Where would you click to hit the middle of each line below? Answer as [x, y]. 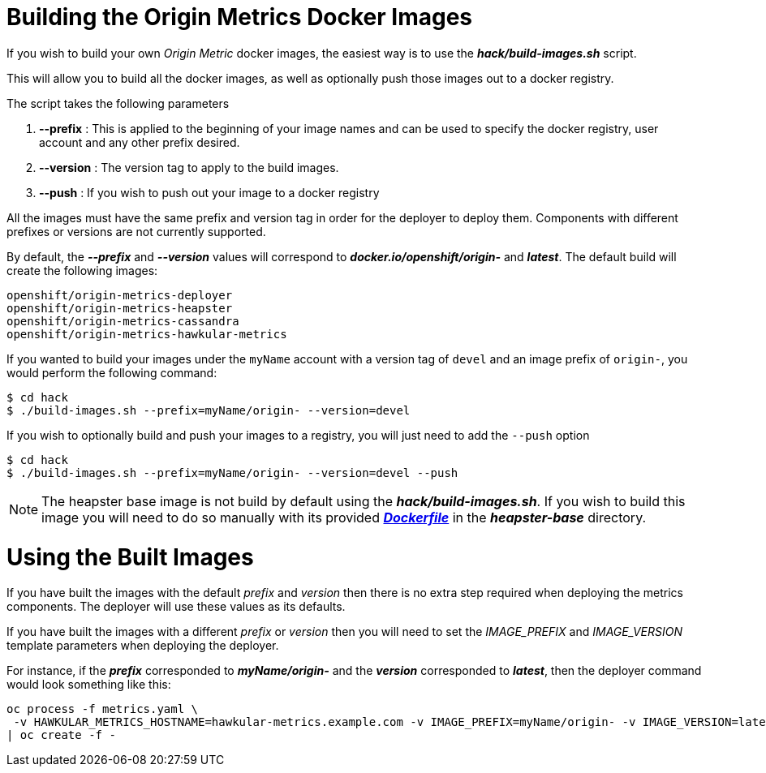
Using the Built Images [130, 557]
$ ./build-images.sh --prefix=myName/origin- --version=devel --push [232, 472]
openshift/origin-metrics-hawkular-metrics [147, 334]
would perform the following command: [112, 372]
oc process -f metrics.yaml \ [103, 709]
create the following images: [82, 270]
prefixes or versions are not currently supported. [136, 231]
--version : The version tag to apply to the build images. [189, 167]
